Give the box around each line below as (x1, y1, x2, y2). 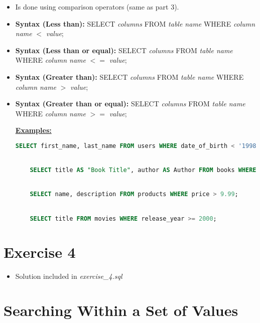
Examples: (15, 125, 52, 135)
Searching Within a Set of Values (4, 300, 238, 320)
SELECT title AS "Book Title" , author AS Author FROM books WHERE (30, 167, 256, 174)
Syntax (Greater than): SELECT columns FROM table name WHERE (15, 71, 244, 82)
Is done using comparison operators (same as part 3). (15, 2, 179, 12)
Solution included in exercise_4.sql (15, 270, 122, 281)
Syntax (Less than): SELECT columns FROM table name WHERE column (15, 18, 255, 29)
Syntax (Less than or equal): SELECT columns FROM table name (15, 45, 233, 55)
